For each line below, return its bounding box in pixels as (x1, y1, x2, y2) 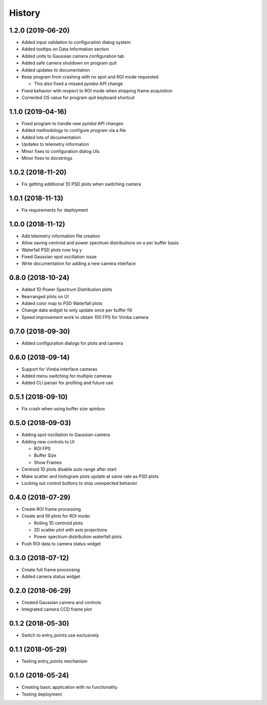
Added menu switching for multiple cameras (21, 373, 112, 379)
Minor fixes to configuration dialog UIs (21, 148, 100, 154)
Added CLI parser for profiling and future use (21, 380, 114, 386)
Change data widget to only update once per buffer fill (21, 307, 133, 313)
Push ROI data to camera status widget (21, 540, 101, 546)
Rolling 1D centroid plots (34, 520, 84, 526)
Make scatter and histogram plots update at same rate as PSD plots (21, 473, 159, 479)
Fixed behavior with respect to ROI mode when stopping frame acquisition (21, 88, 173, 93)
